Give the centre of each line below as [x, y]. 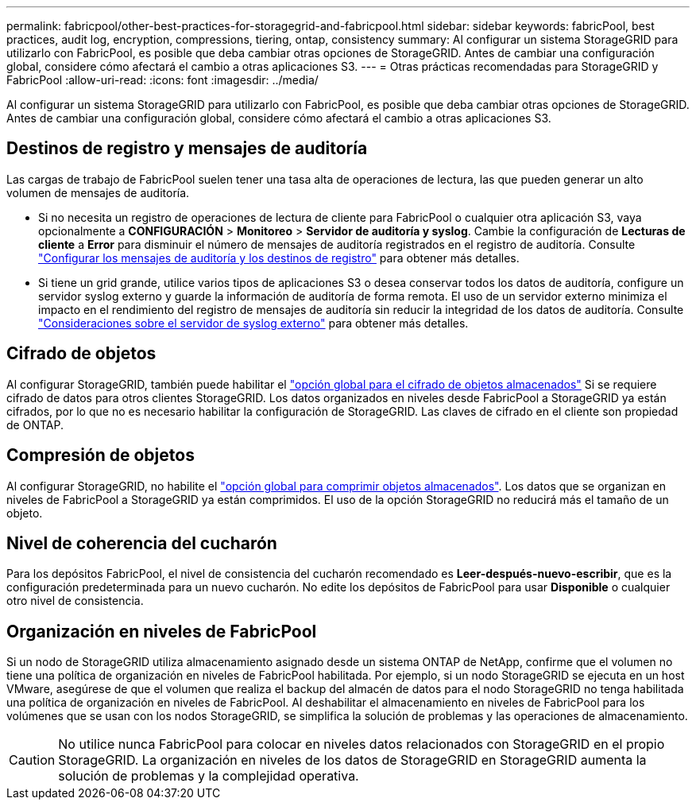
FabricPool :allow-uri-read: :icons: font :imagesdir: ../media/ [162, 80]
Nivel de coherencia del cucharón [142, 543]
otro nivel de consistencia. [75, 601]
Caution [32, 760]
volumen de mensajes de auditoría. [98, 192]
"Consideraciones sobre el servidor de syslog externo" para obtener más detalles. [253, 323]
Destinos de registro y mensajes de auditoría [187, 149]
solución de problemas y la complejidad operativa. [209, 776]
